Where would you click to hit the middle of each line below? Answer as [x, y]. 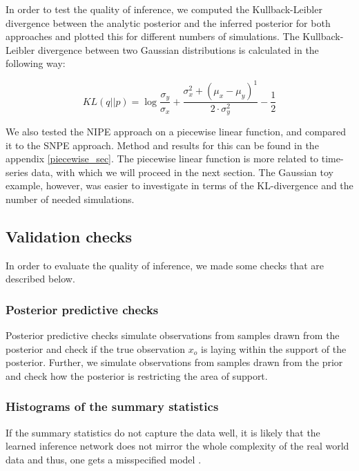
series [17, 172]
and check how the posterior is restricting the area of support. [137, 375]
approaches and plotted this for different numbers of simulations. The [153, 36]
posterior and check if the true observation [96, 348]
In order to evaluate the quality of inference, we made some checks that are [165, 265]
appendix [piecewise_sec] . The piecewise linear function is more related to [162, 158]
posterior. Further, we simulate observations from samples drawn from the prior [174, 362]
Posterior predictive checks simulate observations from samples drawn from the [173, 335]
